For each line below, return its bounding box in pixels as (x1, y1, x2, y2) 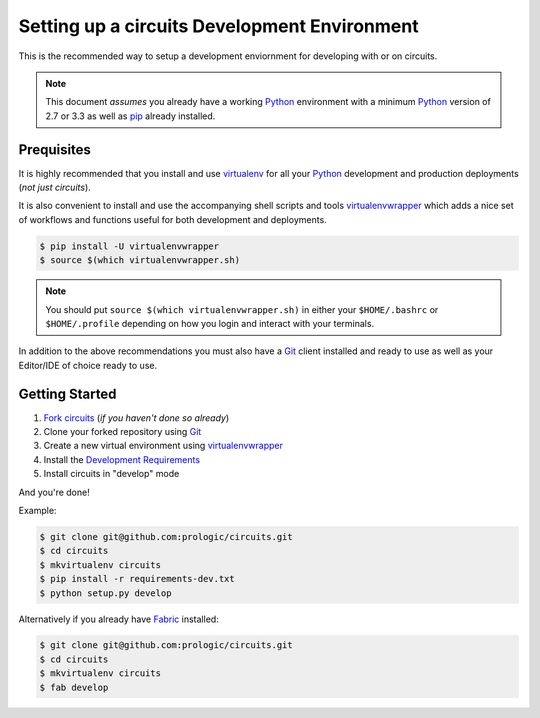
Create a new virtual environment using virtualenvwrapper (43, 440, 284, 452)
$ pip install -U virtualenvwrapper (39, 240, 220, 252)
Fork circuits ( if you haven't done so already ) (43, 411, 230, 424)
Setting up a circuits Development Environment (18, 15, 419, 37)
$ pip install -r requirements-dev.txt (39, 573, 235, 585)
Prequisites (18, 141, 92, 158)
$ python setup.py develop (39, 587, 172, 599)
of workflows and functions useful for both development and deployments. (18, 213, 327, 225)
